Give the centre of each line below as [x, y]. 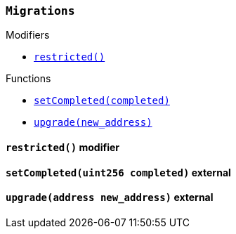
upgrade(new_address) [93, 123]
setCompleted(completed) [102, 101]
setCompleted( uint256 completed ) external [118, 172]
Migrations [40, 11]
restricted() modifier [63, 147]
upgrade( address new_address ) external [110, 197]
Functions [28, 79]
